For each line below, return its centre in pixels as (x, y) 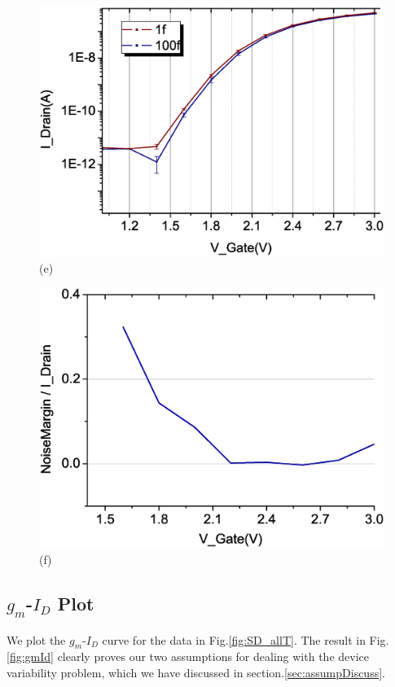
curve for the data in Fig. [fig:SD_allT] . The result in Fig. (246, 639)
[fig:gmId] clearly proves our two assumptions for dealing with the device (188, 656)
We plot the (36, 639)
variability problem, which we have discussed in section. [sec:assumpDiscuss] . (196, 673)
